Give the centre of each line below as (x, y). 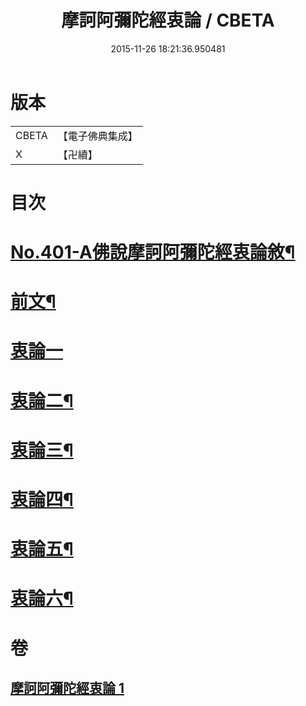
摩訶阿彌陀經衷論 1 (67, 687)
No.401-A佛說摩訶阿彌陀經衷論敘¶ (153, 252)
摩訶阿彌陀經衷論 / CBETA (168, 20)
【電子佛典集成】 (97, 136)
